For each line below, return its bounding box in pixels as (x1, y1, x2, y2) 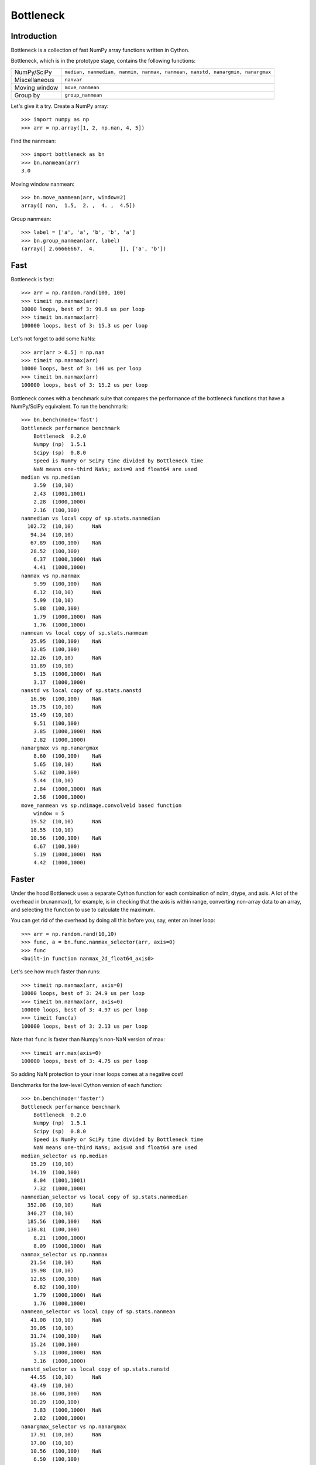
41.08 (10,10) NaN (30, 1316, 102, 1323)
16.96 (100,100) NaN (30, 695, 102, 702)
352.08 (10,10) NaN (27, 1202, 102, 1208)
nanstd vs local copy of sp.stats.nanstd (21, 687, 142, 694)
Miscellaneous (14, 76, 54, 84)
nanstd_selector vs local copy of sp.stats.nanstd (21, 1366, 170, 1372)
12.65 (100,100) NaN (30, 1275, 102, 1282)
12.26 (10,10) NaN (30, 654, 102, 661)
